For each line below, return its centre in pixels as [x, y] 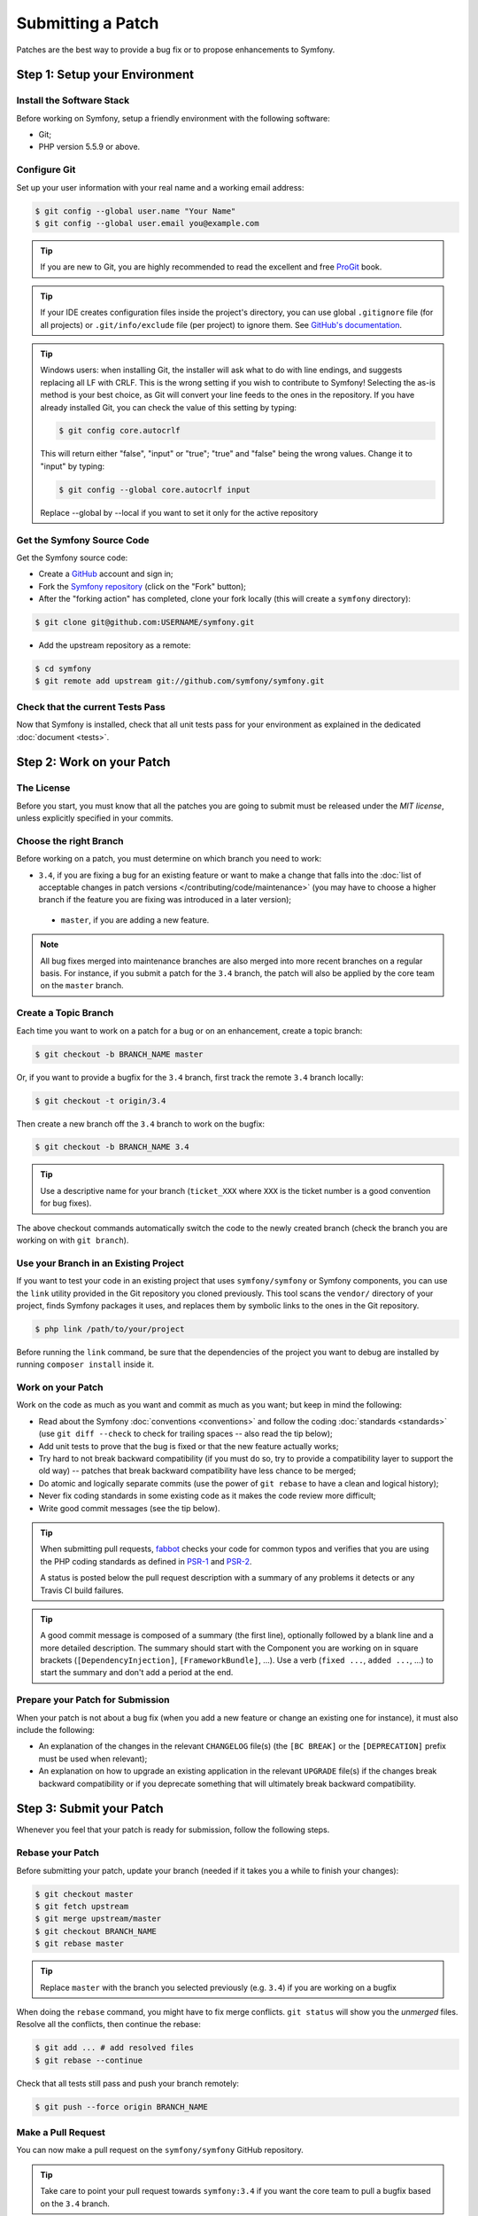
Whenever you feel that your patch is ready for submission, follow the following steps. [173, 1830]
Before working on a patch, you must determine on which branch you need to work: [169, 859]
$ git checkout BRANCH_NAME [96, 1931]
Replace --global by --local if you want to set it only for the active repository [179, 512]
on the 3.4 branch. [75, 2204]
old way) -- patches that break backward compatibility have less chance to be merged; [197, 1471]
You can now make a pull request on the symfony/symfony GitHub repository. [160, 2150]
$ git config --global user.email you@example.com [147, 223]
